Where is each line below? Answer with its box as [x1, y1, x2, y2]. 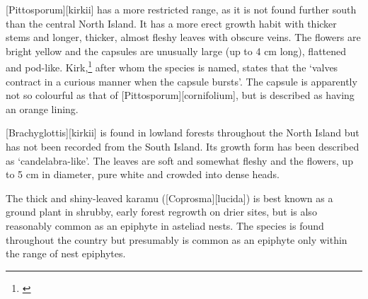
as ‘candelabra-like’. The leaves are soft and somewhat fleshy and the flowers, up [6, 153, 353, 168]
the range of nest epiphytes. [6, 246, 126, 261]
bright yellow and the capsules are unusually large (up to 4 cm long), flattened [6, 43, 347, 58]
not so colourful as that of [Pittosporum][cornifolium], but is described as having [6, 88, 355, 102]
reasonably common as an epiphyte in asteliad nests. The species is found [6, 218, 324, 233]
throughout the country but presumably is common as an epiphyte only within [6, 232, 347, 247]
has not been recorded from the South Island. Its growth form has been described [6, 139, 360, 153]
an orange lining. [6, 101, 79, 116]
